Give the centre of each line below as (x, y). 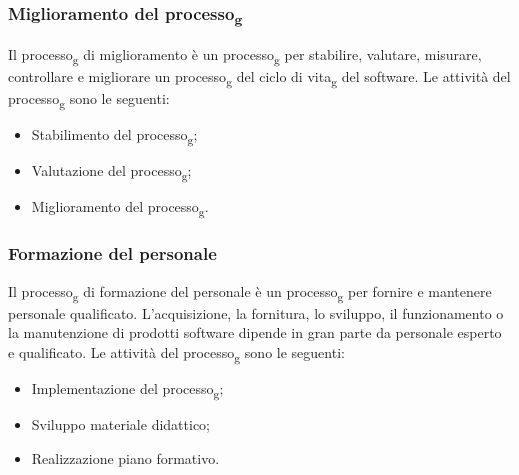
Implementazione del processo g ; (127, 389)
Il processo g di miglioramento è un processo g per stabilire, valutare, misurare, (245, 55)
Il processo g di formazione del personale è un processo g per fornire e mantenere (250, 292)
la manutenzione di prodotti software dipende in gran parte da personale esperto (255, 332)
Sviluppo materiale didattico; (120, 424)
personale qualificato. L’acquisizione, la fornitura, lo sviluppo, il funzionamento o (256, 312)
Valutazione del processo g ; (111, 171)
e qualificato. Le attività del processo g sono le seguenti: (176, 353)
